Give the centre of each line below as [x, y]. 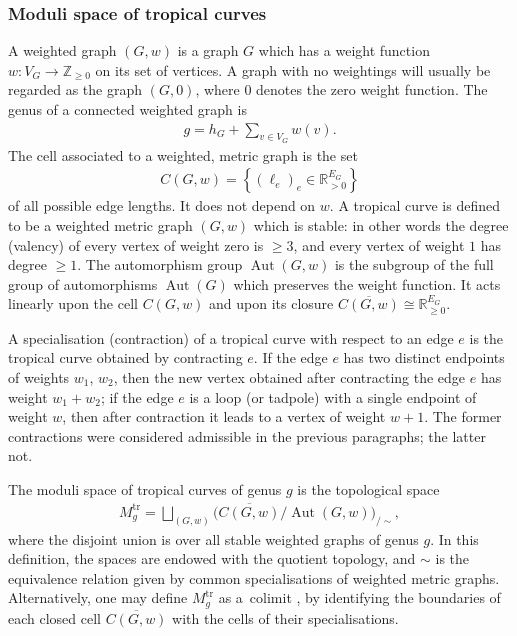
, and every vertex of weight [379, 244]
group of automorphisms [83, 283]
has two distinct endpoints [424, 357]
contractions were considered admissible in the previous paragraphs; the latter [247, 435]
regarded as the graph [75, 89]
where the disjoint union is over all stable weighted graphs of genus [213, 538]
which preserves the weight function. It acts [367, 283]
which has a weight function [344, 50]
